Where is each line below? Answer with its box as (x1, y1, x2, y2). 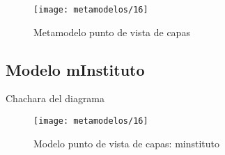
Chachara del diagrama (6, 91, 105, 106)
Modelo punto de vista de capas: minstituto (33, 136, 220, 150)
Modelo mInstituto (6, 58, 145, 80)
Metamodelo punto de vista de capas (33, 24, 190, 39)
